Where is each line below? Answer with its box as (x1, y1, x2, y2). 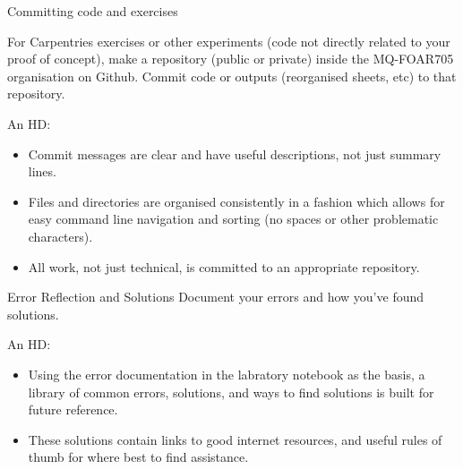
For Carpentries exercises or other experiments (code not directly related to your (7, 31, 450, 50)
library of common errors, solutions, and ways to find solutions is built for (28, 382, 434, 401)
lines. (28, 162, 56, 181)
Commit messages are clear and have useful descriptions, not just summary (28, 144, 442, 163)
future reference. (28, 400, 118, 419)
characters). (28, 226, 93, 245)
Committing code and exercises (7, 2, 178, 20)
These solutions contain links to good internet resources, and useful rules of (28, 430, 442, 448)
